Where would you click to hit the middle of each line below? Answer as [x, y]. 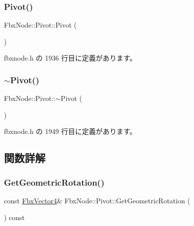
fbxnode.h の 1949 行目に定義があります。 [70, 131]
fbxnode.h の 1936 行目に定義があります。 [70, 58]
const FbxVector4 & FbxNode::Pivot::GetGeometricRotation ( [97, 200]
